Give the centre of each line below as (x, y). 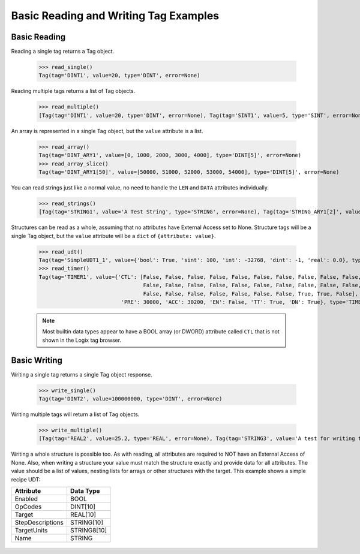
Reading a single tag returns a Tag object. (63, 52)
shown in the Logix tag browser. (82, 340)
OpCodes (28, 507)
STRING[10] (86, 522)
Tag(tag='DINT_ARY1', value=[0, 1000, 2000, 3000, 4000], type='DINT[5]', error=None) (170, 155)
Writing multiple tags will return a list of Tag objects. (75, 414)
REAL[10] (83, 514)
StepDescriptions (39, 522)
